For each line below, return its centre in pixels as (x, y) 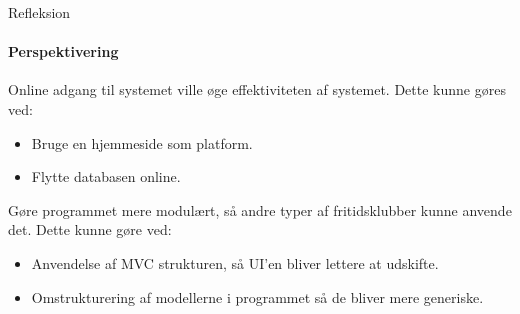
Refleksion (39, 12)
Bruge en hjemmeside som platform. (142, 142)
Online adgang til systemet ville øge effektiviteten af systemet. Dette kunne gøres (257, 89)
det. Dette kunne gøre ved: (90, 229)
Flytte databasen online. (106, 176)
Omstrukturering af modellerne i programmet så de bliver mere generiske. (257, 296)
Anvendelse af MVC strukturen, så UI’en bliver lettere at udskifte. (235, 262)
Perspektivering (63, 51)
